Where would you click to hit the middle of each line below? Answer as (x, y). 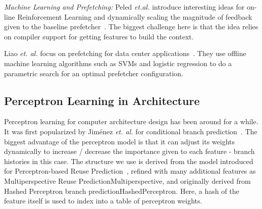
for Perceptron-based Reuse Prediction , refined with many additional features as (130, 171)
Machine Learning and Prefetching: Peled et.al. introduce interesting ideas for (124, 7)
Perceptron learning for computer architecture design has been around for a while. (131, 121)
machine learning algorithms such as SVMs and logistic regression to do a (118, 63)
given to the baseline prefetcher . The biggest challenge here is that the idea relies (131, 27)
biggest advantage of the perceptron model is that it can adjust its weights (120, 141)
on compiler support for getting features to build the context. (99, 36)
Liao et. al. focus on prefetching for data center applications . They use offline (125, 53)
